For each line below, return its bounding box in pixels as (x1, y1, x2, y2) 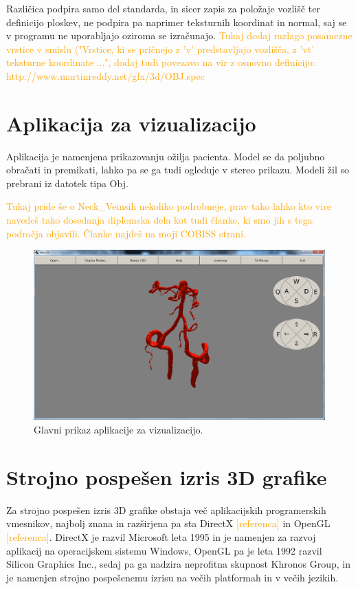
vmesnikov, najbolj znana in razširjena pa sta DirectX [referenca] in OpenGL (6, 516, 331, 531)
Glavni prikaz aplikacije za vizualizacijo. (34, 422, 203, 437)
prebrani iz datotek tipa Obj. (6, 175, 128, 190)
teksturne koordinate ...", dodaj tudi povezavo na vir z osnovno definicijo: (6, 55, 315, 69)
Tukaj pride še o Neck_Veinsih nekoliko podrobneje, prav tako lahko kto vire (6, 199, 331, 213)
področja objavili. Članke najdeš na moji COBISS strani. (6, 226, 246, 240)
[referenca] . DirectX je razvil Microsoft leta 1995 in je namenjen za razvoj (6, 529, 316, 544)
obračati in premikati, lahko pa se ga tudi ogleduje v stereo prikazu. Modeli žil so (6, 162, 349, 177)
